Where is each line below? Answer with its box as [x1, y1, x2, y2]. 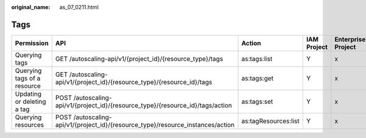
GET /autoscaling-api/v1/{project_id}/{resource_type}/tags [55, 54, 223, 63]
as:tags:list [241, 54, 273, 63]
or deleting [15, 97, 46, 106]
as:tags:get [241, 74, 274, 82]
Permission [15, 38, 49, 47]
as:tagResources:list [241, 117, 300, 125]
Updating [15, 89, 42, 98]
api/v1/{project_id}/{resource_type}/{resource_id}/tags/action [55, 101, 232, 109]
